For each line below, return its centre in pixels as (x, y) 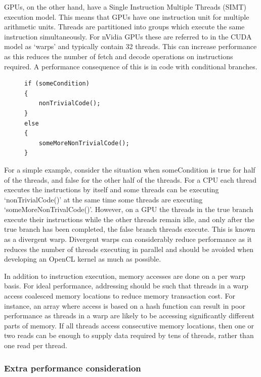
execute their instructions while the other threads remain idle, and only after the (129, 219)
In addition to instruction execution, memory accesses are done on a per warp (125, 276)
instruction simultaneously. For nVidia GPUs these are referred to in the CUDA (128, 36)
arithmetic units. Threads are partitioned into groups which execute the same (124, 27)
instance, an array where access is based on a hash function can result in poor (125, 305)
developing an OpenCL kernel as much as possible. (83, 259)
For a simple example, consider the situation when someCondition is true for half (130, 169)
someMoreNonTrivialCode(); (84, 143)
